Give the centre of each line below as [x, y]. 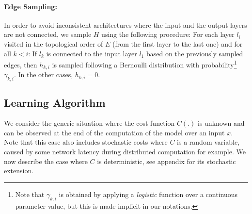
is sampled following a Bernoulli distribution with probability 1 [144, 64]
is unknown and [221, 123]
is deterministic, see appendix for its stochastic [166, 161]
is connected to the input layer [92, 53]
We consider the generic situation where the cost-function [89, 123]
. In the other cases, [43, 74]
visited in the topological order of [54, 43]
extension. [19, 171]
